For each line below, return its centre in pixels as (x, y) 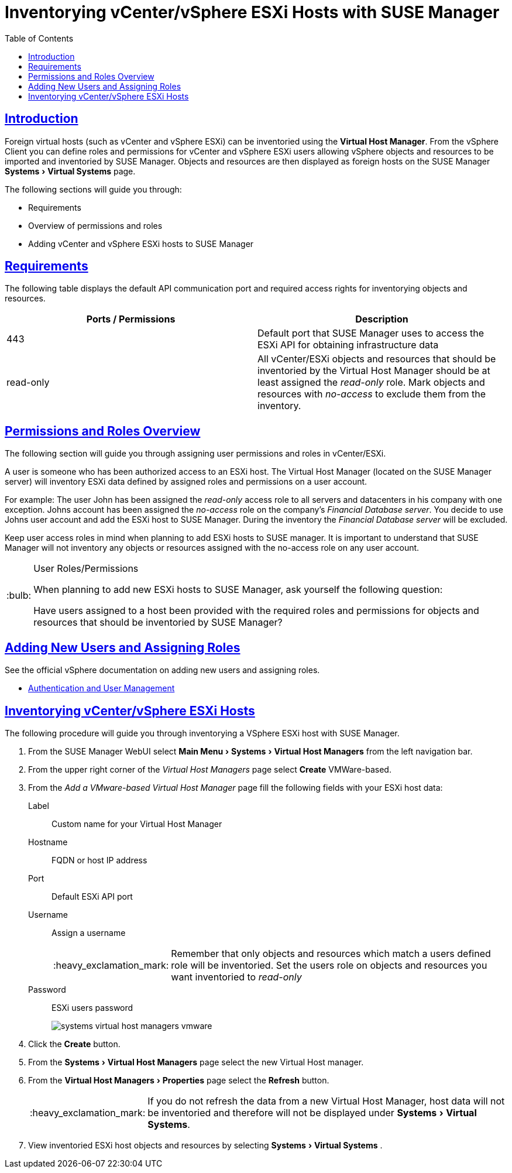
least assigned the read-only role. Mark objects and (371, 383)
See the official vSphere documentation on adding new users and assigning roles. (162, 670)
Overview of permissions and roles (95, 225)
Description (382, 319)
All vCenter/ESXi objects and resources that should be (377, 359)
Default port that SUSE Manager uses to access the (371, 333)
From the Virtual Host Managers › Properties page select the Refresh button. (179, 1080)
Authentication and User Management (102, 688)
